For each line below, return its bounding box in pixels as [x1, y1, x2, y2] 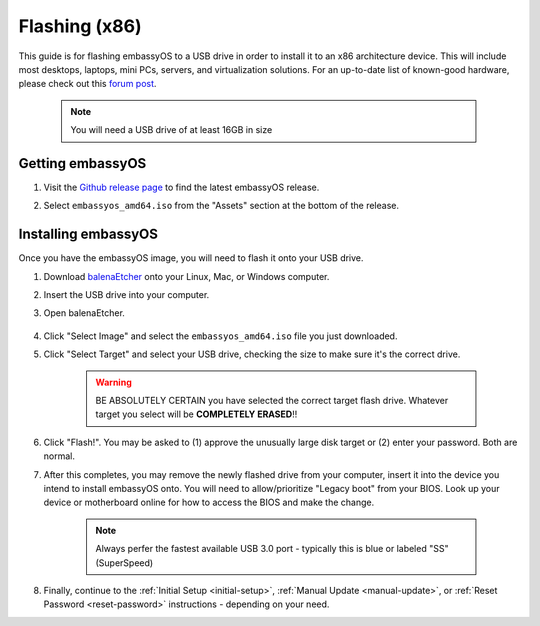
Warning [95, 376, 132, 388]
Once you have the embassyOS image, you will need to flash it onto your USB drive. [18, 252, 364, 264]
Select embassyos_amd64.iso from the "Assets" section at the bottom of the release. [43, 200, 400, 212]
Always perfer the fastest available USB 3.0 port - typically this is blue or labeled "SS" [95, 543, 449, 555]
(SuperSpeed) [95, 556, 154, 569]
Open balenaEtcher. [43, 307, 125, 319]
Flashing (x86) [18, 15, 142, 37]
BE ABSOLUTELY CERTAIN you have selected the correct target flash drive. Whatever [95, 395, 449, 407]
